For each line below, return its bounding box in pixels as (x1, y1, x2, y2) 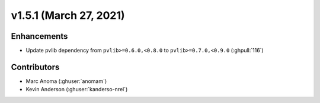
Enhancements (11, 31, 68, 41)
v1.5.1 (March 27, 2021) (11, 9, 125, 22)
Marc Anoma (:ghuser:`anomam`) (25, 77, 107, 85)
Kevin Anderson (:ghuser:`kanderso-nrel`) (25, 86, 128, 93)
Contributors (11, 62, 60, 72)
